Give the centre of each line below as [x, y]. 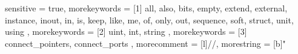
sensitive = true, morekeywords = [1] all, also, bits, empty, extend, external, [146, 8]
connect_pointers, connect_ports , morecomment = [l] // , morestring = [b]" [145, 43]
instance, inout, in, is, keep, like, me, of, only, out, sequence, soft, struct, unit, [149, 19]
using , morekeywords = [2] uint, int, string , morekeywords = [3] [126, 31]
